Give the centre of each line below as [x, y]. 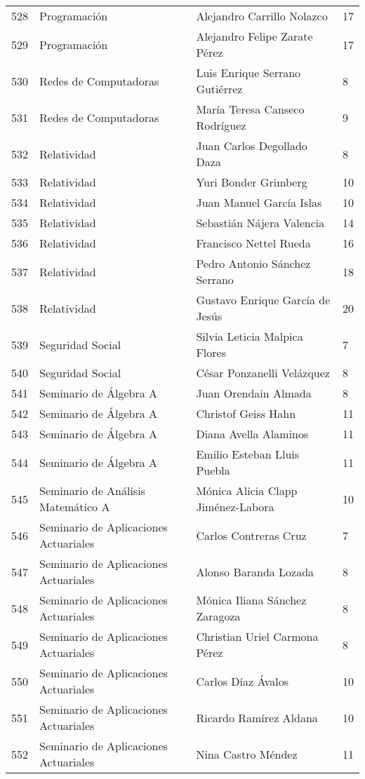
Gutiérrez [219, 89]
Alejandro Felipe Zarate [254, 36]
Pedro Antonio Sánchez [253, 263]
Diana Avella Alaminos [252, 434]
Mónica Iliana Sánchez [251, 600]
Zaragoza [218, 616]
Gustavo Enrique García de [263, 300]
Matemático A [75, 507]
